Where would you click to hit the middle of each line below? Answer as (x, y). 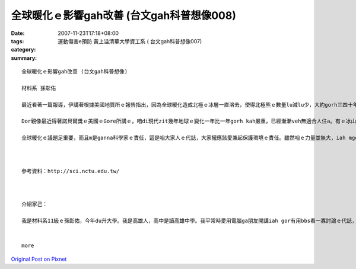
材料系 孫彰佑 (39, 88)
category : (23, 50)
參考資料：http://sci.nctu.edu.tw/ (71, 171)
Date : (18, 33)
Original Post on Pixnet (39, 259)
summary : (24, 58)
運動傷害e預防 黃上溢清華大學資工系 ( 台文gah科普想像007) (130, 41)
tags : (18, 41)
